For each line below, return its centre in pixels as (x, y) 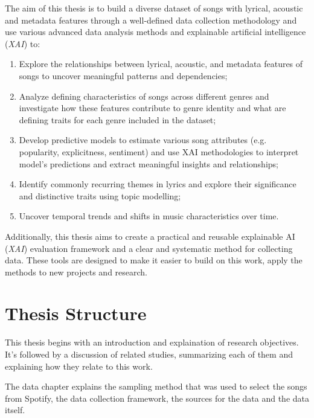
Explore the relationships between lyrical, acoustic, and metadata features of (161, 64)
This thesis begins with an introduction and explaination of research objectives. (152, 342)
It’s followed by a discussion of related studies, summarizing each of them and (149, 354)
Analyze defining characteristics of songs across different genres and (144, 96)
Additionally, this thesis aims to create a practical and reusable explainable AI (150, 236)
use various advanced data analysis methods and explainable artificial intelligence (155, 32)
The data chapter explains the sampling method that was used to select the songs (156, 386)
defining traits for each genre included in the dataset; (117, 119)
